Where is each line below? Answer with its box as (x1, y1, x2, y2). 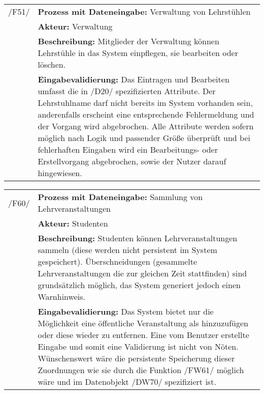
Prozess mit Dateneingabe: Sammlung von (38, 191, 203, 203)
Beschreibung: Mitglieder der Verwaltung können (38, 35, 219, 47)
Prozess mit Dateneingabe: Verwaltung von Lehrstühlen (38, 6, 251, 17)
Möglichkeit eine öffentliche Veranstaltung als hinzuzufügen (38, 317, 248, 329)
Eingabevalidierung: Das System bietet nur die (38, 305, 214, 317)
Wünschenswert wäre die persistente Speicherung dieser (38, 352, 235, 364)
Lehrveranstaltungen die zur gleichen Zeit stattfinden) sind (38, 267, 247, 279)
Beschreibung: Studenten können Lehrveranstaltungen (38, 232, 238, 244)
